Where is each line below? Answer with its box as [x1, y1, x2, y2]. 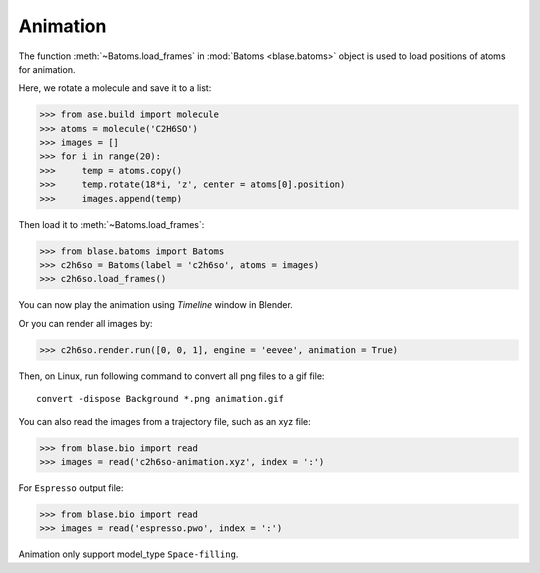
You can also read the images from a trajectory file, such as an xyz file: [18, 415, 312, 427]
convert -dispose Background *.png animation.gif [36, 393, 285, 405]
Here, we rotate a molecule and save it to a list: [18, 82, 212, 94]
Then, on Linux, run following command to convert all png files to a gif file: [18, 370, 325, 382]
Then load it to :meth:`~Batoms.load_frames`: [18, 218, 205, 230]
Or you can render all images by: [18, 317, 154, 329]
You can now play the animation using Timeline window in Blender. [18, 299, 294, 311]
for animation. [18, 63, 76, 75]
